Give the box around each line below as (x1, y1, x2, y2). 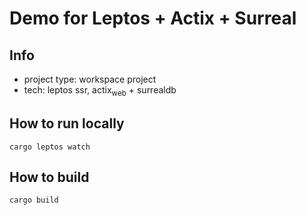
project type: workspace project (23, 73, 157, 85)
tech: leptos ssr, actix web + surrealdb (23, 84, 177, 98)
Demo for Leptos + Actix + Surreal (9, 7, 297, 30)
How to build (9, 169, 90, 186)
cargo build (9, 195, 59, 206)
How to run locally (9, 115, 125, 132)
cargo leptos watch (9, 142, 91, 152)
